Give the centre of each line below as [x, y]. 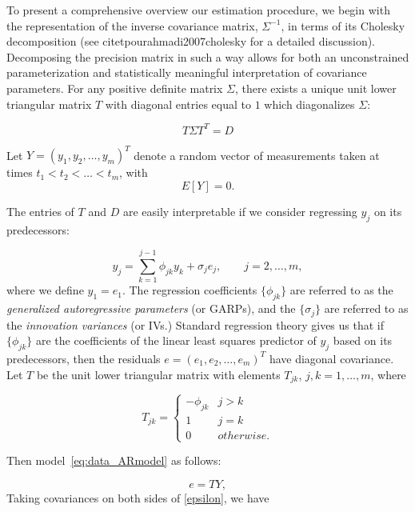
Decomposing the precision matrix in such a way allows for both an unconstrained [208, 56]
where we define [45, 290]
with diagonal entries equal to [178, 104]
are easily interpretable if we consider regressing [240, 211]
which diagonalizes [309, 104]
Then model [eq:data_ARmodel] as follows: [114, 460]
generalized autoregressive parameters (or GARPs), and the [151, 308]
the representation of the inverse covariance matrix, [132, 25]
